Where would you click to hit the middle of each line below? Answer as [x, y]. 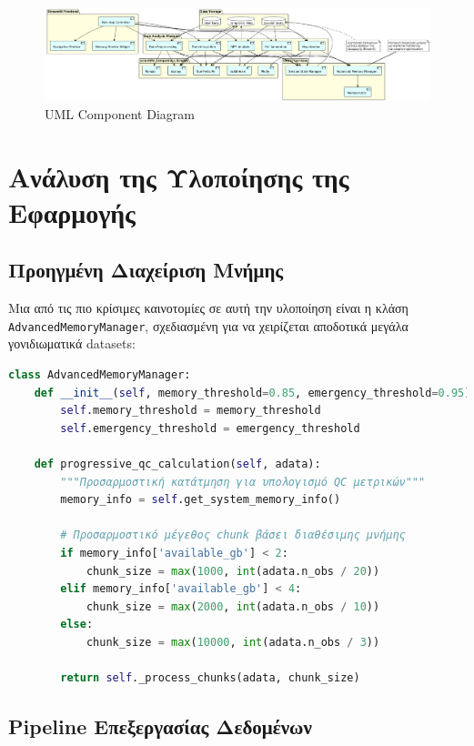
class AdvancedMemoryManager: [100, 374]
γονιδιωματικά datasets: [72, 343]
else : [77, 625]
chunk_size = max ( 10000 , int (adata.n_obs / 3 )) [233, 642]
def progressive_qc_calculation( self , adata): [177, 464]
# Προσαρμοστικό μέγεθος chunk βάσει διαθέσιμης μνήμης [233, 535]
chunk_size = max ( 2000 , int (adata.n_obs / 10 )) [233, 606]
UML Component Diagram [120, 113]
